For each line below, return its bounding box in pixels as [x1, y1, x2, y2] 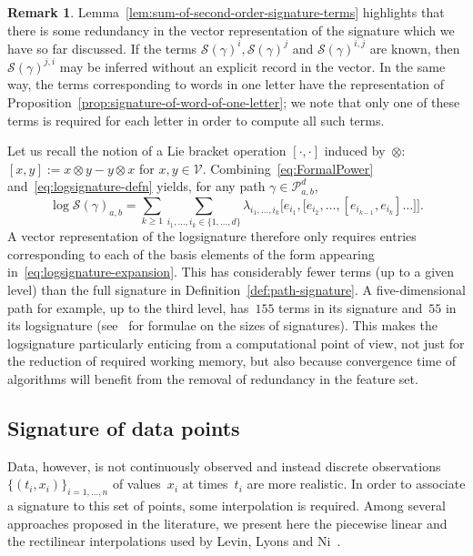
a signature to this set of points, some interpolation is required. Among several [7, 496, 446, 515]
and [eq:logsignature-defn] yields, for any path [7, 177, 266, 196]
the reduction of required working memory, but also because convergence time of [7, 351, 457, 370]
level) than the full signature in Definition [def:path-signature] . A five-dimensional [7, 279, 466, 298]
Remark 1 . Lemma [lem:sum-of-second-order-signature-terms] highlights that [7, 3, 445, 21]
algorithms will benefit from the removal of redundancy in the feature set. [7, 369, 418, 388]
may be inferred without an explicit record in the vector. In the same [59, 56, 446, 76]
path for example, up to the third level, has [7, 298, 249, 317]
